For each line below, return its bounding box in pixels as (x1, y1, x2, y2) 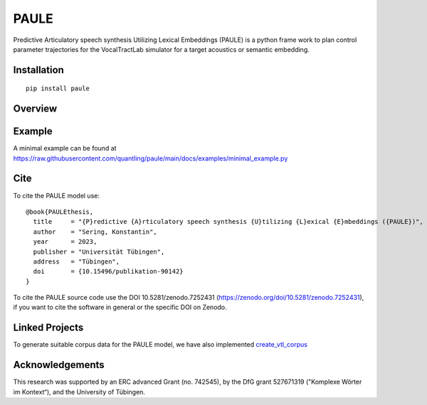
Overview (13, 103, 58, 115)
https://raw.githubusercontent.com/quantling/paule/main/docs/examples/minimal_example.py (13, 153, 288, 163)
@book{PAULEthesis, (26, 207, 94, 216)
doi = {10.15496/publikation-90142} (33, 267, 184, 276)
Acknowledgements (13, 359, 105, 371)
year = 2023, (33, 238, 97, 246)
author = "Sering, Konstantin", (33, 227, 158, 236)
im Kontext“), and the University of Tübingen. (13, 387, 146, 396)
